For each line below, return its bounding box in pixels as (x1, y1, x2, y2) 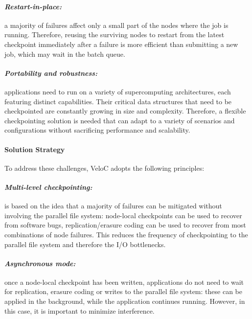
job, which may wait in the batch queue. (4, 48, 125, 59)
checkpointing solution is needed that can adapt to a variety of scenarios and (4, 115, 235, 125)
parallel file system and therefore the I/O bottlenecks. (4, 239, 166, 249)
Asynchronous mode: (4, 258, 76, 268)
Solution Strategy (4, 144, 65, 154)
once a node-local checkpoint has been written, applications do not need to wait (4, 276, 244, 287)
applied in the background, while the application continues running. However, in (4, 296, 245, 306)
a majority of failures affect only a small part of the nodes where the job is (4, 20, 229, 30)
